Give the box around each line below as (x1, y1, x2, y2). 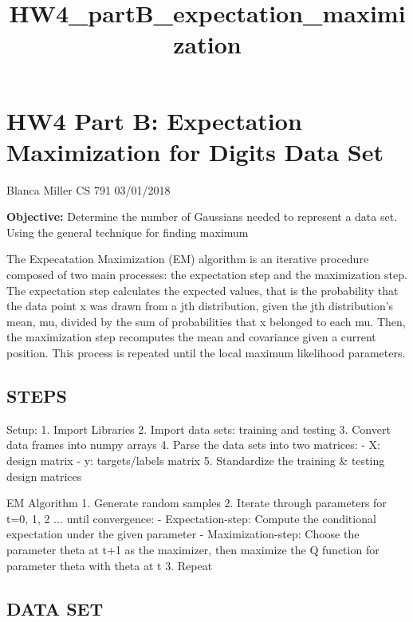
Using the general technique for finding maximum (6, 223, 249, 240)
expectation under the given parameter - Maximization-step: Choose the (6, 526, 360, 542)
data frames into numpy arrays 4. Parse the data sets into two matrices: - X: (6, 436, 381, 453)
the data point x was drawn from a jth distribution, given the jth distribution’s (6, 297, 394, 314)
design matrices (6, 467, 82, 484)
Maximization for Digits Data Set (6, 135, 383, 167)
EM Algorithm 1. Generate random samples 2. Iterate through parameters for (6, 494, 387, 511)
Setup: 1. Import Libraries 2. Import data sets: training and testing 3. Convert (6, 420, 391, 437)
